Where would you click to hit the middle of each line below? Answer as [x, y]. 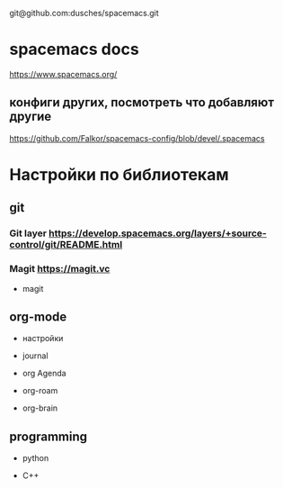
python [35, 458]
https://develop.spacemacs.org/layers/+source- [158, 233]
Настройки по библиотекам [119, 174]
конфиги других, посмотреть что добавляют [142, 103]
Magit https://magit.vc [60, 269]
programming [49, 436]
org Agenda [44, 374]
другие [31, 117]
